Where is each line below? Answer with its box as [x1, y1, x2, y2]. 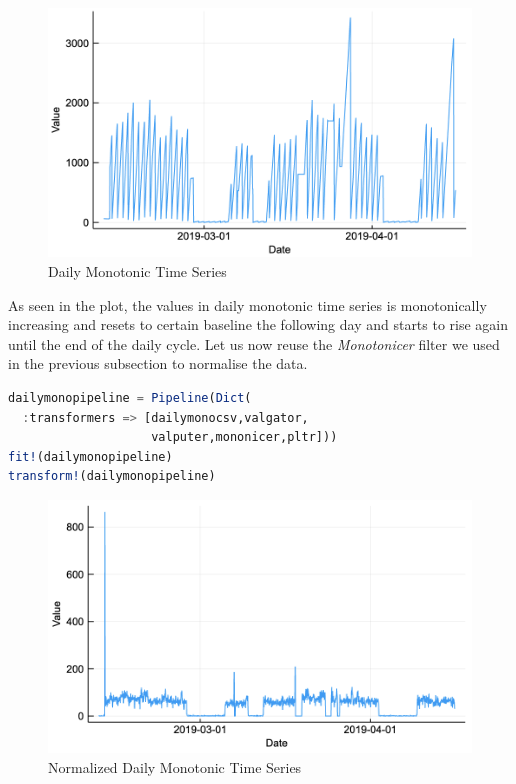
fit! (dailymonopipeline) [8, 449, 173, 464]
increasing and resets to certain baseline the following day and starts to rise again [8, 314, 509, 335]
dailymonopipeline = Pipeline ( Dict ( [8, 390, 252, 405]
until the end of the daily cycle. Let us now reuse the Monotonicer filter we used [8, 333, 500, 354]
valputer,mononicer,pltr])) [151, 430, 338, 445]
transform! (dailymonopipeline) [8, 469, 216, 484]
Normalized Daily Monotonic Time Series [48, 757, 302, 778]
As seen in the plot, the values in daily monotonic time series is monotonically [8, 294, 487, 315]
